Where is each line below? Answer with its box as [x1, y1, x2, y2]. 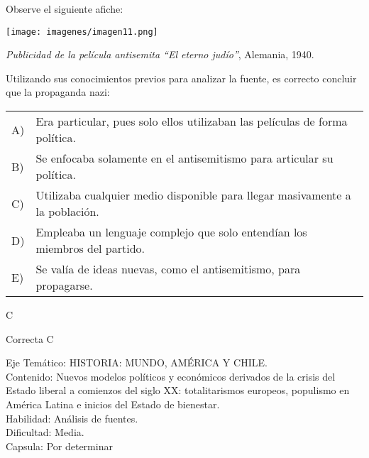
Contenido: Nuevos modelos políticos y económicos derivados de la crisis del [6, 369, 336, 383]
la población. [35, 203, 99, 220]
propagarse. [35, 277, 93, 294]
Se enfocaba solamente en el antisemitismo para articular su [35, 150, 334, 167]
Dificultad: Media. [6, 425, 84, 440]
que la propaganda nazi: [6, 84, 110, 99]
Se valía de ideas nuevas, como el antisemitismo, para [35, 261, 301, 278]
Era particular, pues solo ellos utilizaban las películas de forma [35, 113, 348, 130]
